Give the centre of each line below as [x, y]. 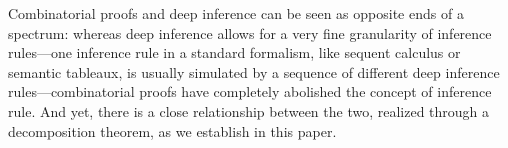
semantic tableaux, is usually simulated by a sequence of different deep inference [254, 71]
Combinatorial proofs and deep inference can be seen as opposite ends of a [236, 13]
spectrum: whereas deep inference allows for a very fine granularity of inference [250, 32]
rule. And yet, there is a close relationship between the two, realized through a [249, 110]
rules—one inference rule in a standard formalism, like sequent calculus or [234, 52]
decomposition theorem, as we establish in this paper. [172, 130]
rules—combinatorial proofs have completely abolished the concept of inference [250, 91]
